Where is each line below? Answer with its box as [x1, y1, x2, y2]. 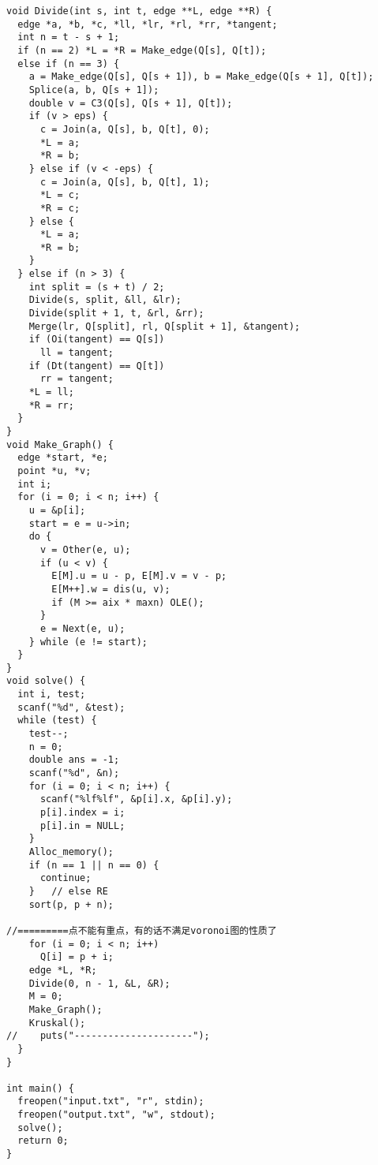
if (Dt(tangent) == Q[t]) [28, 360, 165, 372]
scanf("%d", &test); [17, 701, 125, 713]
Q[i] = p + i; [39, 951, 114, 963]
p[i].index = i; [39, 807, 125, 819]
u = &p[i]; [28, 504, 86, 516]
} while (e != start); [28, 636, 148, 648]
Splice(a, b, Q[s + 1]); [28, 84, 159, 95]
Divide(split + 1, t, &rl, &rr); [28, 308, 204, 319]
